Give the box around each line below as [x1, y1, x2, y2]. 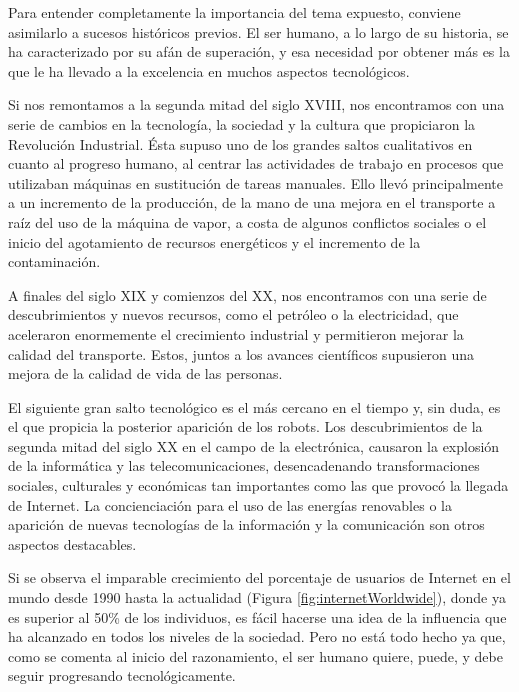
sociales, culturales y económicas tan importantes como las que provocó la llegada [8, 475, 509, 496]
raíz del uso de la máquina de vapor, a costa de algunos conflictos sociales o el [8, 211, 487, 232]
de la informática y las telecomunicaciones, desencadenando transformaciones [8, 455, 480, 476]
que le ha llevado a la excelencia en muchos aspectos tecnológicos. [8, 60, 410, 81]
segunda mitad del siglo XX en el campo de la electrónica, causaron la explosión [8, 435, 500, 456]
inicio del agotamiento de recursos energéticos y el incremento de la [8, 231, 421, 252]
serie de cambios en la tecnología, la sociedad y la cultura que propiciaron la [8, 113, 476, 134]
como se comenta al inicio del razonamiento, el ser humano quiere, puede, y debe [8, 645, 503, 666]
